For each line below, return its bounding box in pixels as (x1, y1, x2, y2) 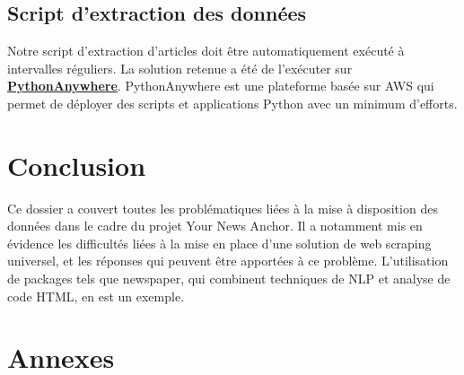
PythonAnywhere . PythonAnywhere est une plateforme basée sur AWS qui (7, 76, 434, 95)
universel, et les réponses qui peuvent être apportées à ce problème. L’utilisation (7, 251, 449, 270)
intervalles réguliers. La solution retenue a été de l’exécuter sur (7, 58, 353, 77)
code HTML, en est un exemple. (7, 286, 185, 305)
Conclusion (7, 146, 146, 183)
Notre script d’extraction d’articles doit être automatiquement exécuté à (7, 41, 405, 60)
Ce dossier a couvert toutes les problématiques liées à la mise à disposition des (7, 198, 438, 217)
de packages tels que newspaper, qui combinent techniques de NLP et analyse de (7, 269, 451, 288)
